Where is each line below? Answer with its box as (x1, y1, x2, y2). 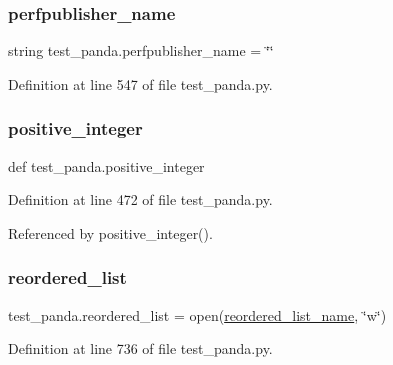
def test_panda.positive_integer (8, 155, 205, 176)
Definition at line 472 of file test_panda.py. (8, 189, 273, 210)
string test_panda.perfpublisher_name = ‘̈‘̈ (8, 40, 274, 61)
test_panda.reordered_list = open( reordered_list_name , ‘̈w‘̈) (8, 304, 387, 325)
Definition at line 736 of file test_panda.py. (8, 338, 273, 359)
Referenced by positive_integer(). (8, 222, 213, 243)
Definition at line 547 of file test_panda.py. (8, 73, 273, 94)
